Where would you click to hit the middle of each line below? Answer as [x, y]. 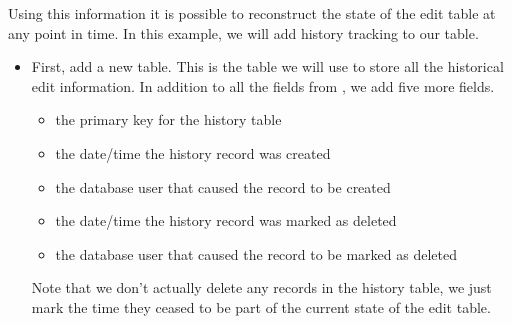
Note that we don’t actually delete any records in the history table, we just [261, 287]
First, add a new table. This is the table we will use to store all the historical [267, 66]
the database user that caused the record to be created [223, 186]
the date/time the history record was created [193, 152]
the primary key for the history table [168, 119]
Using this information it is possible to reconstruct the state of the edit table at [252, 13]
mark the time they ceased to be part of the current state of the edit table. [261, 306]
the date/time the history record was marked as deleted [226, 220]
